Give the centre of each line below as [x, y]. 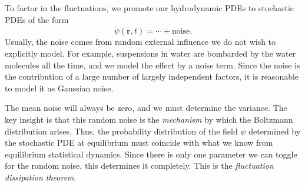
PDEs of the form [37, 19]
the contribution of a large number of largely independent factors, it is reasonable [152, 76]
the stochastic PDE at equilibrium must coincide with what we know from [139, 142]
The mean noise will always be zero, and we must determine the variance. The [146, 108]
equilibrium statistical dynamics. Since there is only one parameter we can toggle [151, 154]
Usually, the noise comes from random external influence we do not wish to [140, 42]
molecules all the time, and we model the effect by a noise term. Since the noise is [152, 65]
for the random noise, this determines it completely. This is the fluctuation [139, 165]
